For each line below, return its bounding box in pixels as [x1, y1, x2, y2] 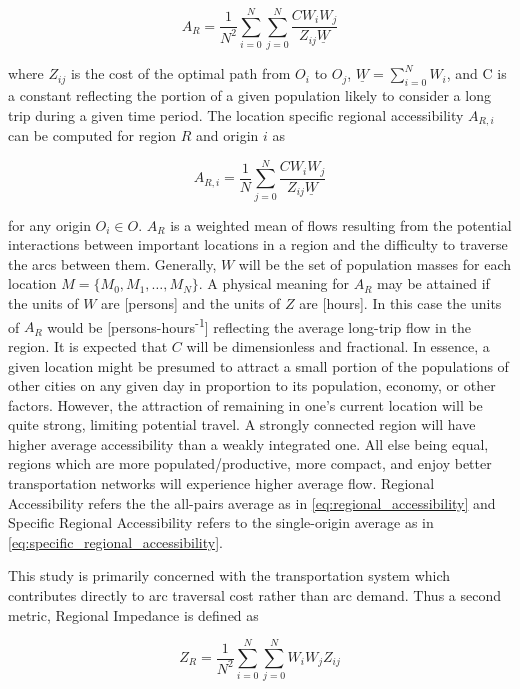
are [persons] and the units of [101, 293, 281, 314]
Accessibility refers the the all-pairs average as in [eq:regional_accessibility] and [8, 492, 496, 513]
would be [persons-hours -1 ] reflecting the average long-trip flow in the [47, 313, 471, 337]
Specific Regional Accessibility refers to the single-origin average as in [8, 512, 434, 533]
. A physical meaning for [198, 273, 350, 294]
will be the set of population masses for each [238, 253, 512, 274]
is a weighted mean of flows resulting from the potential [170, 214, 512, 235]
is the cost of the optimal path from [70, 63, 291, 84]
